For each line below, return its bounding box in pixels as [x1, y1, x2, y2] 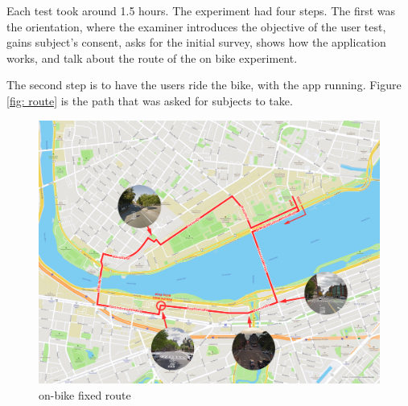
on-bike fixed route [39, 386, 131, 403]
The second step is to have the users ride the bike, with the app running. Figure [6, 76, 402, 93]
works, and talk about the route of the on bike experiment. [6, 49, 298, 66]
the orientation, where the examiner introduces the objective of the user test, [6, 18, 386, 35]
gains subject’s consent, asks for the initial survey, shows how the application [6, 34, 386, 51]
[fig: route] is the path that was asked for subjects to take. [6, 92, 293, 109]
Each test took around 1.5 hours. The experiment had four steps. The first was [6, 2, 396, 18]
